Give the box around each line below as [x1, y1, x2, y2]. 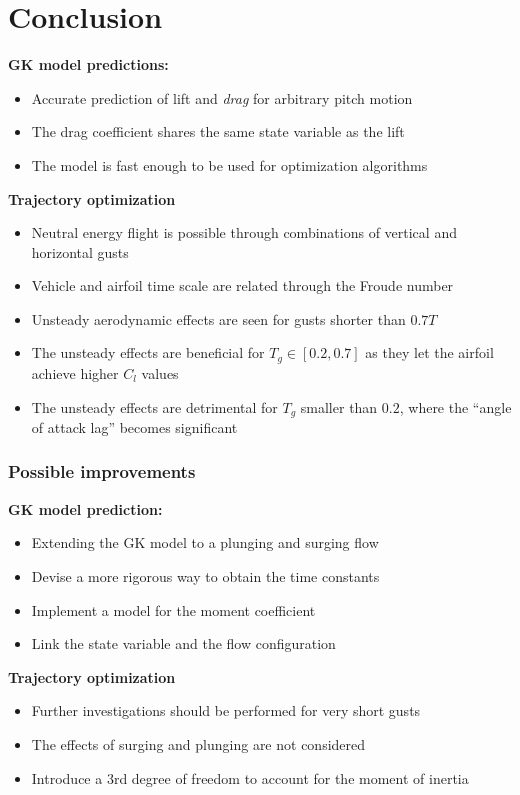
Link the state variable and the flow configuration [31, 633, 336, 654]
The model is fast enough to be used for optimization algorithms [31, 154, 428, 175]
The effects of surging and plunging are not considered [31, 733, 366, 754]
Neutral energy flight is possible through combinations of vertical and [31, 222, 457, 243]
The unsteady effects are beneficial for [31, 342, 265, 363]
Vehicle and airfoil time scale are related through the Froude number [31, 275, 454, 296]
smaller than [300, 396, 378, 417]
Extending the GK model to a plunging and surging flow [31, 532, 379, 553]
